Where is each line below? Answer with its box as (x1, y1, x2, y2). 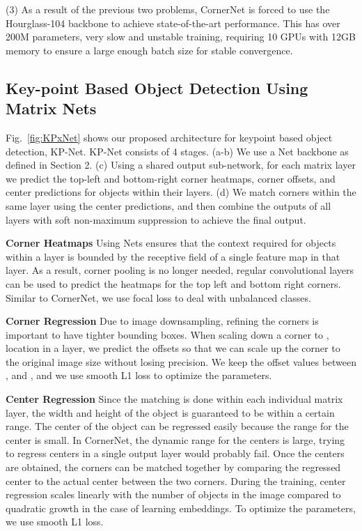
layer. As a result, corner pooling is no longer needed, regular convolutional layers (6, 263, 354, 277)
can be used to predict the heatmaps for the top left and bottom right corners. (6, 276, 341, 291)
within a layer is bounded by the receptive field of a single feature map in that (6, 249, 340, 263)
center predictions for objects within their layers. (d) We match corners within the (6, 185, 356, 199)
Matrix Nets (6, 98, 97, 119)
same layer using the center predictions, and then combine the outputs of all (6, 198, 331, 213)
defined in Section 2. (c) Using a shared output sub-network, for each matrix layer (6, 157, 356, 172)
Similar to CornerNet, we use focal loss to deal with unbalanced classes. (6, 290, 311, 305)
